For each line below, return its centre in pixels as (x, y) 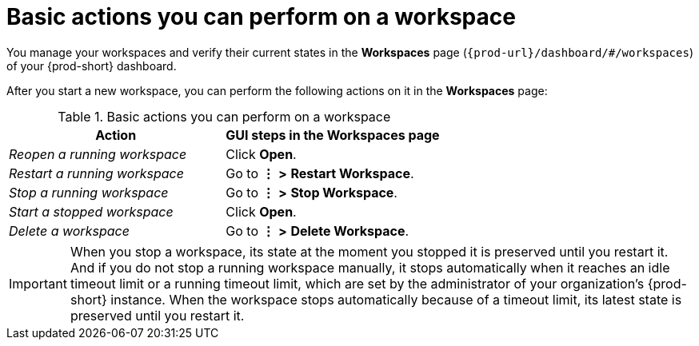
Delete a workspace (69, 231)
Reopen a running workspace (98, 154)
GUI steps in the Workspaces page (333, 135)
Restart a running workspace (96, 173)
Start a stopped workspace (91, 211)
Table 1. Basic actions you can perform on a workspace (224, 116)
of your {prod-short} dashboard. (92, 66)
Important (38, 283)
